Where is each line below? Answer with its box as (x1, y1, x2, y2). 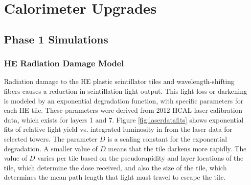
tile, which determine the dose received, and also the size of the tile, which (4, 162, 227, 172)
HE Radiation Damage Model (4, 57, 124, 69)
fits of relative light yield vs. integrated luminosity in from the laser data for (4, 124, 232, 134)
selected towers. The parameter (4, 133, 97, 144)
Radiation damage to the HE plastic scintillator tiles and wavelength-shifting (4, 76, 234, 86)
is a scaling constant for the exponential (107, 133, 227, 144)
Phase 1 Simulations (4, 31, 108, 46)
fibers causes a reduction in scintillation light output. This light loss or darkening (4, 85, 247, 96)
